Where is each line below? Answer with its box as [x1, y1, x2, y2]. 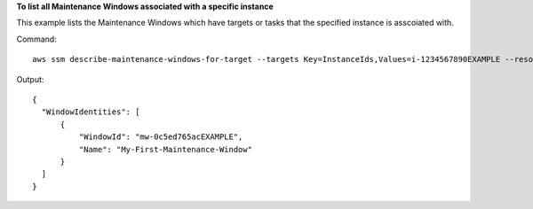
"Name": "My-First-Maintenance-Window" [78, 144, 253, 154]
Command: [16, 34, 57, 44]
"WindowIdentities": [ [41, 107, 140, 117]
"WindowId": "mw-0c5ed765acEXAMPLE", [78, 132, 243, 142]
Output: [16, 74, 44, 84]
